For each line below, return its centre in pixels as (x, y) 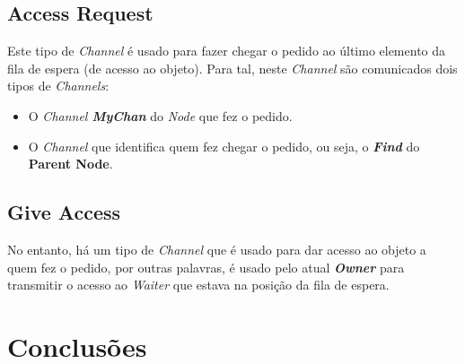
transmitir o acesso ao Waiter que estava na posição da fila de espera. (198, 285)
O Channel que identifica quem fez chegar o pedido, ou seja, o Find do (224, 146)
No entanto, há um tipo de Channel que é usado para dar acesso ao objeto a (217, 249)
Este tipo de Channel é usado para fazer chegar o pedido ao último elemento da (227, 51)
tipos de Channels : (58, 86)
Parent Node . (70, 164)
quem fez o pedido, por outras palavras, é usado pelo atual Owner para (206, 267)
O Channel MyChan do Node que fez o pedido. (160, 115)
